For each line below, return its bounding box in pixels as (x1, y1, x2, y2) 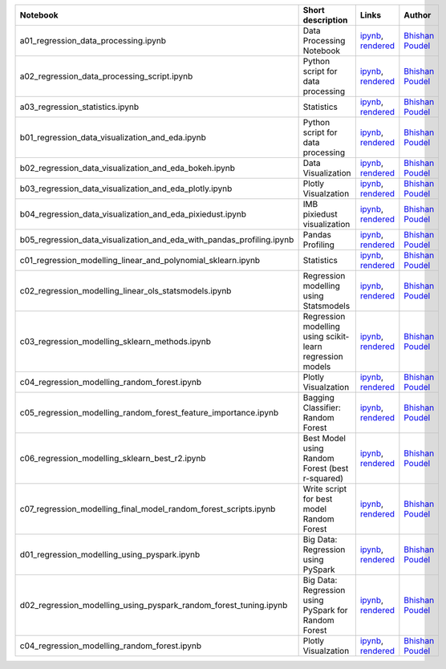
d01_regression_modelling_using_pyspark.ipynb (19, 549, 201, 560)
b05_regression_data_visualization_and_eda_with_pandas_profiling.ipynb (19, 234, 294, 245)
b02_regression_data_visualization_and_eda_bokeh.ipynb (19, 163, 236, 173)
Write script (302, 484, 347, 494)
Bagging (302, 392, 334, 403)
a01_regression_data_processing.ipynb (19, 35, 167, 46)
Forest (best (302, 463, 349, 473)
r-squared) (302, 473, 344, 484)
